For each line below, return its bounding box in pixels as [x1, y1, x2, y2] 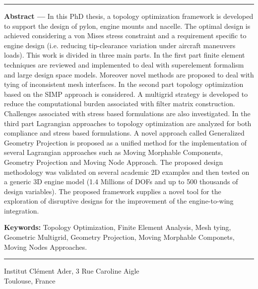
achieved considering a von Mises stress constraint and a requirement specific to [4, 30, 247, 41]
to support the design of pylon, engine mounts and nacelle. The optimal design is [4, 20, 251, 31]
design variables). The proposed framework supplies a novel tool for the [4, 186, 221, 196]
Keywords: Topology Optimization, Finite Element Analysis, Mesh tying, [4, 222, 231, 232]
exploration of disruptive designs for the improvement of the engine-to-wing [4, 196, 234, 206]
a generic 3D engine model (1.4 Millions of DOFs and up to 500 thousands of [4, 176, 238, 187]
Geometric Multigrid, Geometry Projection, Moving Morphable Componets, [4, 232, 235, 242]
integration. [4, 205, 39, 216]
